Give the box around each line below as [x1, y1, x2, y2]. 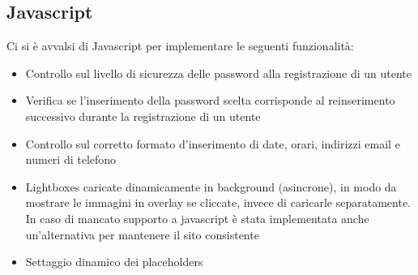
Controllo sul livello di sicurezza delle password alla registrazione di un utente [25, 64, 412, 81]
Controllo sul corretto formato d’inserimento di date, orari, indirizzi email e [25, 135, 400, 152]
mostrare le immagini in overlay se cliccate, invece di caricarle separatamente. [25, 194, 412, 211]
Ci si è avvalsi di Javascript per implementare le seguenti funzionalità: [6, 37, 354, 54]
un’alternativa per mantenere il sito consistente [25, 226, 259, 243]
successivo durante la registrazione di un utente [25, 107, 261, 124]
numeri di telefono [25, 151, 117, 168]
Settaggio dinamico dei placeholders [25, 253, 203, 270]
